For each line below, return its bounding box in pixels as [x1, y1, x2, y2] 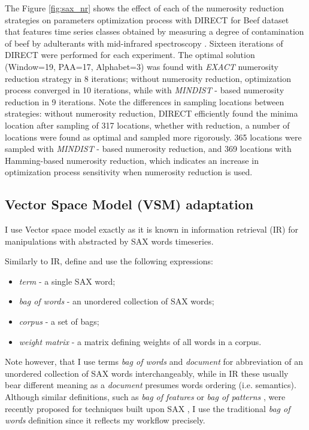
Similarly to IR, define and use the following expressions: [5, 255, 213, 267]
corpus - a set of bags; [19, 315, 99, 328]
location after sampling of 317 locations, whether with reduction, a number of [5, 118, 290, 131]
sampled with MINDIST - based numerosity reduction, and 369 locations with [5, 142, 292, 155]
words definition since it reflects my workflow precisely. [5, 414, 205, 426]
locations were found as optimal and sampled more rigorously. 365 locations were [5, 130, 302, 143]
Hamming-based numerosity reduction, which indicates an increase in [5, 154, 259, 166]
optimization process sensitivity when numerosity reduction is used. [5, 166, 253, 178]
